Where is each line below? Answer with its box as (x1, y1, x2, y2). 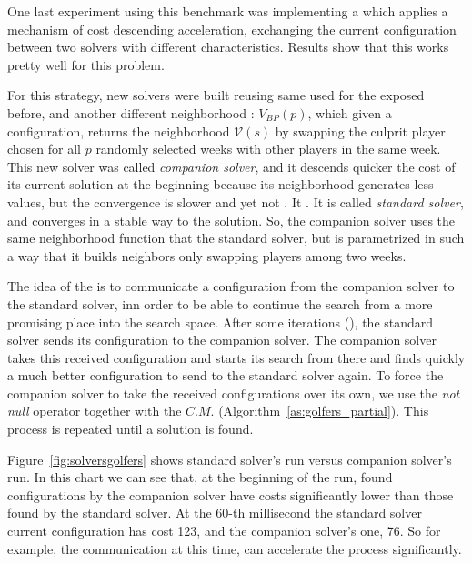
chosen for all (7, 139, 82, 158)
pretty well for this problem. (7, 55, 165, 74)
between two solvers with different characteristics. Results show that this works (7, 37, 449, 56)
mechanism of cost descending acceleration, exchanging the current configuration (7, 19, 457, 38)
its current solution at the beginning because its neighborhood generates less (7, 175, 434, 194)
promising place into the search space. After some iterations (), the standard (7, 312, 434, 331)
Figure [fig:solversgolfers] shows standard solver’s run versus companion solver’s (7, 449, 452, 468)
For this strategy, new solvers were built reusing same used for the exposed (7, 86, 425, 105)
